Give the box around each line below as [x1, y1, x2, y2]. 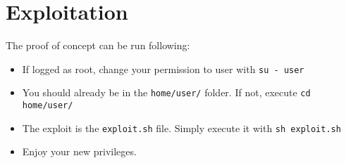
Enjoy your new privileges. [22, 144, 137, 159]
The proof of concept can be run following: [6, 38, 190, 53]
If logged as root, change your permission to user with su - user [22, 61, 304, 76]
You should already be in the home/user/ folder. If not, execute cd [22, 85, 311, 100]
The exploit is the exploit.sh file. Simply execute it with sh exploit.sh [22, 120, 341, 135]
